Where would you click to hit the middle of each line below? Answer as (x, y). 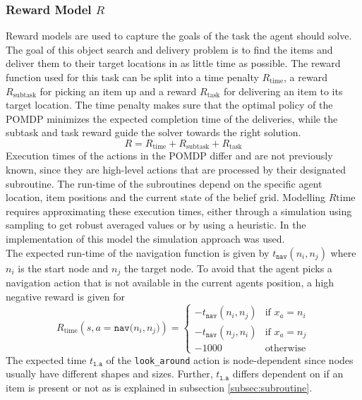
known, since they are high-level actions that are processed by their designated (176, 170)
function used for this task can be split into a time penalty (132, 77)
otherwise (285, 348)
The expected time (46, 359)
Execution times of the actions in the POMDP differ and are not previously (169, 156)
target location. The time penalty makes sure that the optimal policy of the (169, 105)
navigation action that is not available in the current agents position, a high (170, 283)
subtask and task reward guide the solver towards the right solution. (153, 132)
